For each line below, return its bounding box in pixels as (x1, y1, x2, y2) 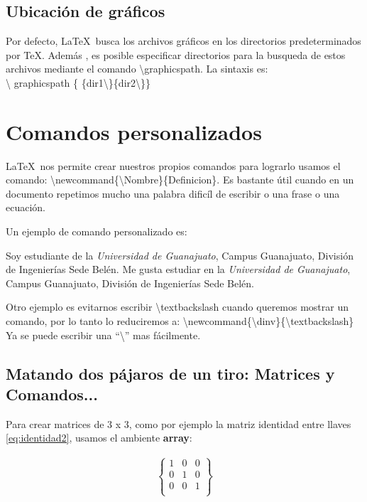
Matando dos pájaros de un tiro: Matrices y (6, 362, 335, 384)
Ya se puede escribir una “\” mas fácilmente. (6, 327, 201, 342)
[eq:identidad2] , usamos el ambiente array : (6, 430, 192, 445)
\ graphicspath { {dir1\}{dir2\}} (6, 75, 151, 90)
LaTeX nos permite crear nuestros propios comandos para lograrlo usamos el (6, 158, 341, 173)
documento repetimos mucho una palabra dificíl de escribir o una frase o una (6, 186, 340, 201)
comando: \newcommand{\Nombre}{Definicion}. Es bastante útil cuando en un (6, 172, 354, 187)
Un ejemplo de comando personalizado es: (6, 224, 187, 239)
